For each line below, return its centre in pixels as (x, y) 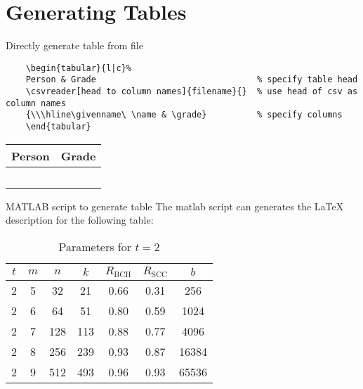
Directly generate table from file (74, 45)
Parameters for (95, 246)
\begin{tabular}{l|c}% (78, 68)
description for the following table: (80, 220)
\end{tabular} (58, 127)
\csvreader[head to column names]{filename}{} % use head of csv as (192, 92)
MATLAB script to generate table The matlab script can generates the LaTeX (175, 206)
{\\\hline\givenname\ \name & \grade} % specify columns (184, 115)
